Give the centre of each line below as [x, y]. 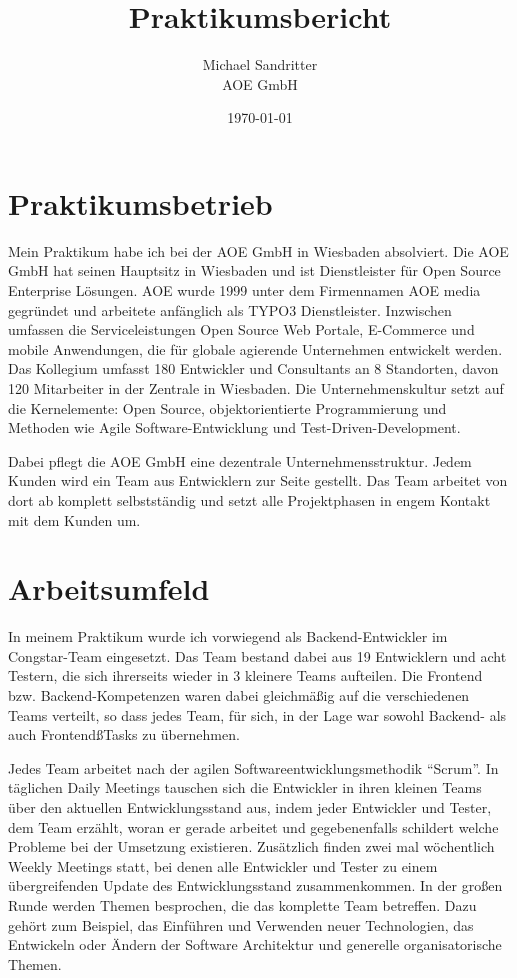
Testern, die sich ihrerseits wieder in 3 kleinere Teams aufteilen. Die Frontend [245, 675]
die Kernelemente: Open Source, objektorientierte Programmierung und [227, 407]
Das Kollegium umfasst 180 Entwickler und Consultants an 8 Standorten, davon [253, 368]
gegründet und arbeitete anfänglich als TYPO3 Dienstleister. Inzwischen [230, 309]
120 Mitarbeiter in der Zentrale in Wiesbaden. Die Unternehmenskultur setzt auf [256, 388]
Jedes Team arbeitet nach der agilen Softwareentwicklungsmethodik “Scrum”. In [253, 767]
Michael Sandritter [260, 64]
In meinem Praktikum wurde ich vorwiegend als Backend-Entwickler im [228, 636]
